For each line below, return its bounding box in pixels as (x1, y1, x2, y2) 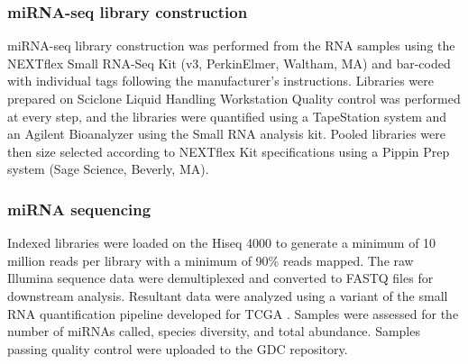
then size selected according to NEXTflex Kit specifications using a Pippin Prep (7, 141, 450, 160)
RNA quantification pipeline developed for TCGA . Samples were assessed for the (7, 304, 459, 323)
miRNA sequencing (7, 197, 151, 220)
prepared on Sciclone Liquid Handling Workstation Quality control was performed (7, 89, 461, 107)
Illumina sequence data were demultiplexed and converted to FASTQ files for (7, 268, 434, 287)
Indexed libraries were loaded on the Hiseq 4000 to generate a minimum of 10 (7, 233, 436, 252)
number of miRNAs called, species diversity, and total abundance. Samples (7, 322, 420, 341)
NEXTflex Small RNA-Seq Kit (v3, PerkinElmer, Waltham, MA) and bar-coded (7, 53, 451, 72)
